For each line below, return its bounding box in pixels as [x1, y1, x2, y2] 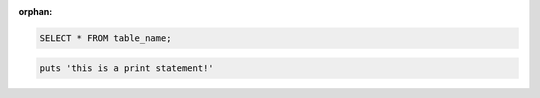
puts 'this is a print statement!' [39, 62, 214, 74]
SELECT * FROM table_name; [39, 32, 172, 44]
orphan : [18, 6, 53, 17]
